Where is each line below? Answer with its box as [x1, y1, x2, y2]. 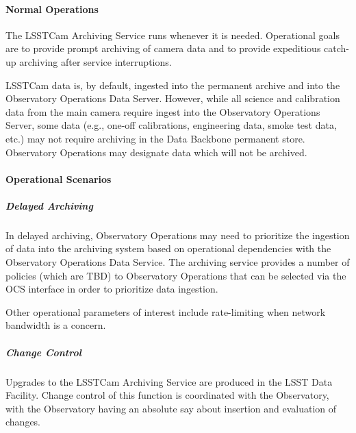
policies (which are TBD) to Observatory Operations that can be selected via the [5, 268, 346, 282]
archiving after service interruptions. [19, 54, 172, 69]
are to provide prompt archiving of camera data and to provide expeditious [5, 41, 321, 55]
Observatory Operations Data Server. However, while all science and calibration [5, 91, 340, 106]
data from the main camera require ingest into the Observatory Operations [5, 104, 320, 119]
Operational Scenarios [5, 171, 112, 186]
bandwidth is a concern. [5, 318, 106, 332]
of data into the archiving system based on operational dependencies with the [5, 241, 331, 256]
